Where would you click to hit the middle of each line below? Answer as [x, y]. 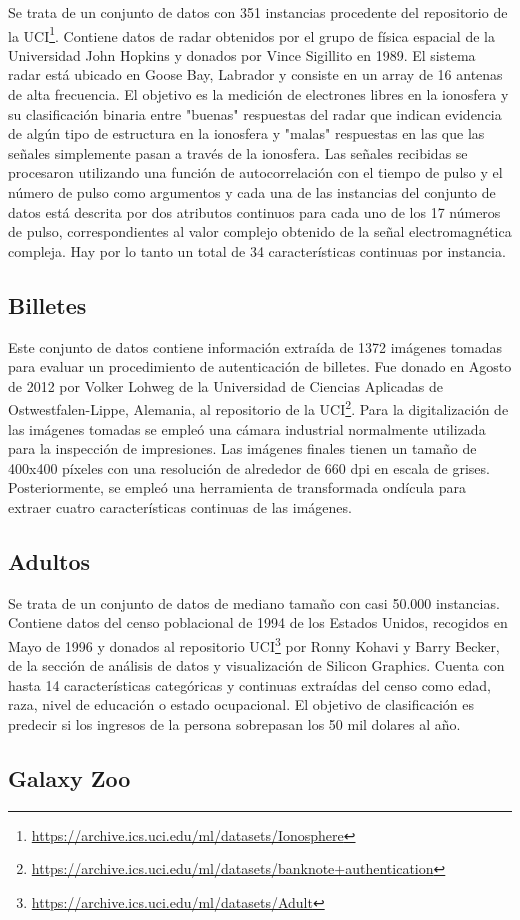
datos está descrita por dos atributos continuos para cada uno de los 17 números [254, 211]
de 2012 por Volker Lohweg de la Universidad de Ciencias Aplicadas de [225, 385]
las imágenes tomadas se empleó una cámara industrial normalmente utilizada [247, 428]
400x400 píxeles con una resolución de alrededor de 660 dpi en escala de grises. [249, 467]
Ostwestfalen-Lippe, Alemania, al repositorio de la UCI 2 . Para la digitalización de [258, 408]
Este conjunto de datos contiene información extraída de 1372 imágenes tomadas [255, 346]
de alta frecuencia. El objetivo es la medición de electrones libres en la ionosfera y [258, 94]
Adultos [49, 560]
